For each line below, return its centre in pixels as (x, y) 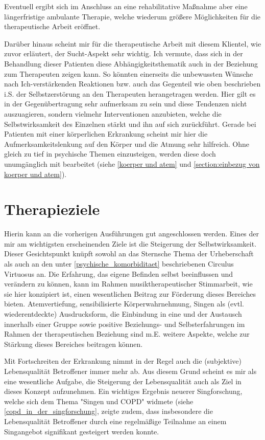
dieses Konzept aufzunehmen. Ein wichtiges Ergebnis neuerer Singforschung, (123, 391)
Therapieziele (52, 209)
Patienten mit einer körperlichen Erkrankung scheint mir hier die (106, 134)
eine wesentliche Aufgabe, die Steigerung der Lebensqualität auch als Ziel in (123, 381)
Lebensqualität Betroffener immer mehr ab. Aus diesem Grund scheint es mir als (130, 371)
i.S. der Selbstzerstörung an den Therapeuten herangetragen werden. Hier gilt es (130, 93)
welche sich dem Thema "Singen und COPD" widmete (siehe (99, 401)
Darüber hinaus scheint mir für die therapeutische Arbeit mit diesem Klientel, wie (133, 43)
